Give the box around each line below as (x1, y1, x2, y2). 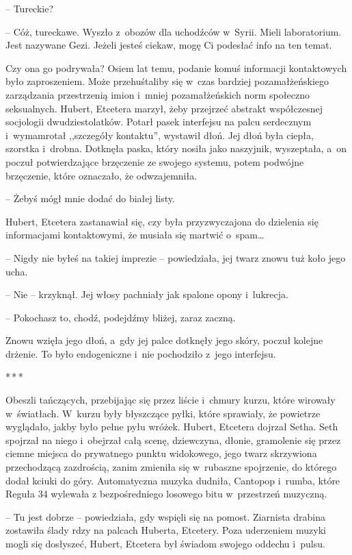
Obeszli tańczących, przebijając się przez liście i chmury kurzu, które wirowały (5, 393, 336, 407)
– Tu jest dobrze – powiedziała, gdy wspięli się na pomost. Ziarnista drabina (5, 509, 325, 523)
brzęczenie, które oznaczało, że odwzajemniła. (5, 168, 198, 182)
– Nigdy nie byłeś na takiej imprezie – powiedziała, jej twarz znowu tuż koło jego (5, 250, 346, 264)
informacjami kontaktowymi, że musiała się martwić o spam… (5, 227, 265, 242)
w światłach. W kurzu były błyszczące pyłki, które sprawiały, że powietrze (5, 406, 321, 420)
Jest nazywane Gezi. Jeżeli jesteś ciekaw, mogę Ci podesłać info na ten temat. (5, 38, 332, 52)
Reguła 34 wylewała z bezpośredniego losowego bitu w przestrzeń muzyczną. (5, 486, 327, 501)
